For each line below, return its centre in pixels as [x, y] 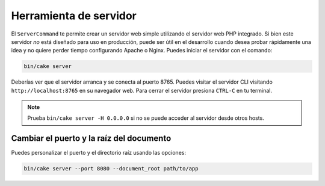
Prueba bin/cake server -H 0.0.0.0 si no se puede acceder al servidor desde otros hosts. [146, 118]
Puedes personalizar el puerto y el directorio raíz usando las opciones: [99, 153]
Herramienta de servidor [74, 16]
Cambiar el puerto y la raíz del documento [91, 138]
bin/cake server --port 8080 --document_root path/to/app [111, 169]
